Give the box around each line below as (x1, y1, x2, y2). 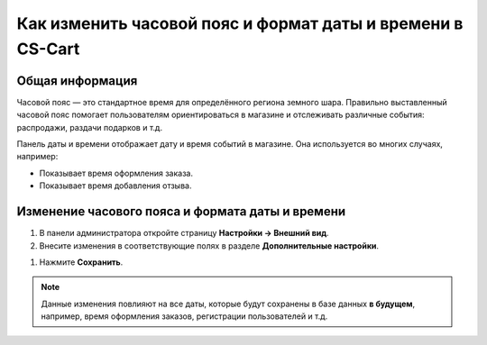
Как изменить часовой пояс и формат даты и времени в (16, 14, 464, 33)
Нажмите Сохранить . (39, 257, 124, 268)
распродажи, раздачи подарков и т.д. (16, 122, 162, 132)
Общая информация (16, 73, 138, 88)
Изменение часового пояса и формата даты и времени (16, 204, 346, 220)
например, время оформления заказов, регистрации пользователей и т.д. (41, 311, 328, 322)
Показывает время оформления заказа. (39, 168, 194, 178)
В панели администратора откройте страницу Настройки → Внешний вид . (39, 228, 329, 239)
